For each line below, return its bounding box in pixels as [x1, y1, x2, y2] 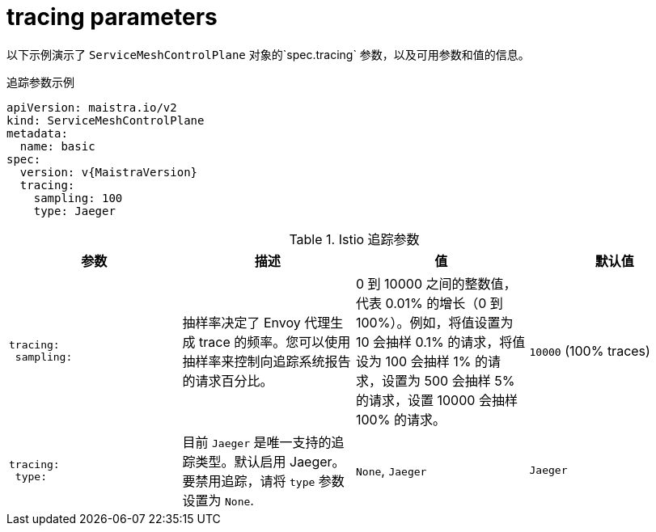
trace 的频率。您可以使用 [199, 333, 351, 350]
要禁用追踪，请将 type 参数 [182, 472, 345, 489]
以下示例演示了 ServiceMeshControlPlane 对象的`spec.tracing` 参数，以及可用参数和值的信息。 [6, 47, 530, 61]
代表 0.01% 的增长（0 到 [356, 294, 503, 311]
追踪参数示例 [6, 74, 74, 89]
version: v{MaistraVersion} [19, 165, 198, 179]
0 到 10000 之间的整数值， [356, 275, 517, 292]
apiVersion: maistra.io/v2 [6, 100, 177, 114]
